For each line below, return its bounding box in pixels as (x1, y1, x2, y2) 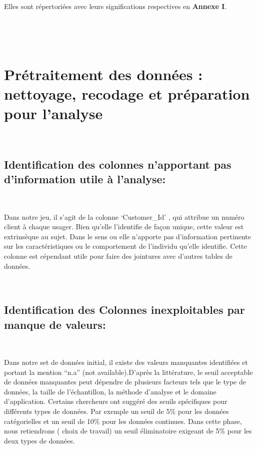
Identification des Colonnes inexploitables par (4, 302, 245, 317)
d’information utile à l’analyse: (4, 171, 166, 187)
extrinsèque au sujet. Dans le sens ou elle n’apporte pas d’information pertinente (4, 231, 251, 241)
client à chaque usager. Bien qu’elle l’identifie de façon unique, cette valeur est (4, 221, 244, 232)
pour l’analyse (4, 103, 103, 123)
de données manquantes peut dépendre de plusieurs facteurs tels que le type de (4, 376, 246, 387)
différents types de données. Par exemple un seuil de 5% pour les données (4, 405, 229, 416)
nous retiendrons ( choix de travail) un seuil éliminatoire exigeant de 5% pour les (4, 425, 252, 436)
